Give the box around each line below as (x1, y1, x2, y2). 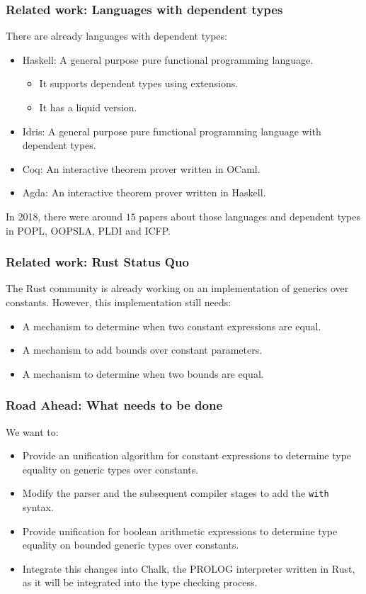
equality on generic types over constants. (22, 461, 199, 476)
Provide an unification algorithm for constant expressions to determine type (22, 448, 352, 463)
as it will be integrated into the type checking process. (22, 575, 258, 590)
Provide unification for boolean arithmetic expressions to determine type (22, 523, 338, 538)
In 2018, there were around (6, 208, 123, 223)
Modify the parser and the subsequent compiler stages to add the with (22, 486, 329, 500)
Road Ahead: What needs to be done (6, 396, 223, 414)
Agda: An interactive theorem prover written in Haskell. (22, 185, 266, 200)
